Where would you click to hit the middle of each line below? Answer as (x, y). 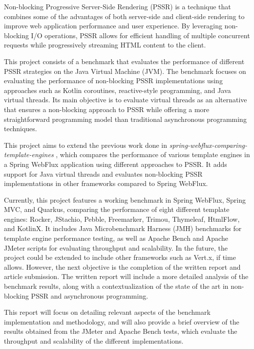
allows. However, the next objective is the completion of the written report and (122, 267)
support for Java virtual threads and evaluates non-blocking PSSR (103, 174)
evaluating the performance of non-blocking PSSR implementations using (113, 81)
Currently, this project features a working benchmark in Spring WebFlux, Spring (125, 199)
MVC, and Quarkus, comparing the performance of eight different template (117, 209)
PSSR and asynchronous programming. (90, 295)
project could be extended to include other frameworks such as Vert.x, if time (120, 257)
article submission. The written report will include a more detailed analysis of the (126, 276)
